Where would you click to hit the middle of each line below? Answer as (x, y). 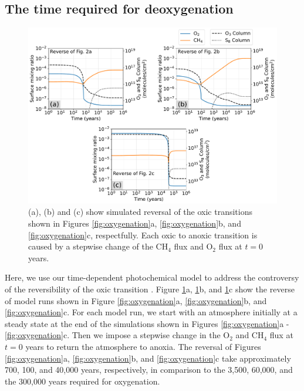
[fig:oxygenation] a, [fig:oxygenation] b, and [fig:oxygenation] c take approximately (148, 358)
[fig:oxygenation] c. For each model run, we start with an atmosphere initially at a (151, 312)
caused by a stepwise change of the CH (98, 246)
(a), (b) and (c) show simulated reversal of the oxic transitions (140, 212)
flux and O (193, 246)
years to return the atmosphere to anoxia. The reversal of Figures (143, 346)
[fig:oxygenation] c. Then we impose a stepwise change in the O (117, 335)
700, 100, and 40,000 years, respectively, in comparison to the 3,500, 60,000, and (149, 370)
